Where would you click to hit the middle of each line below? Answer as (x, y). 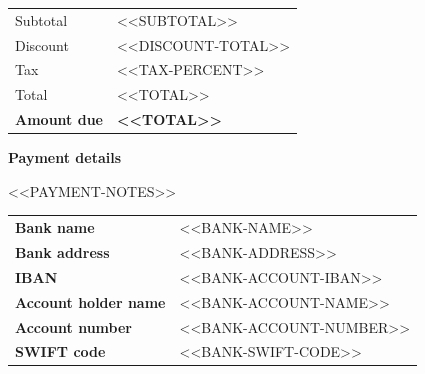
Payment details (65, 157)
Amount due (59, 119)
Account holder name (90, 301)
